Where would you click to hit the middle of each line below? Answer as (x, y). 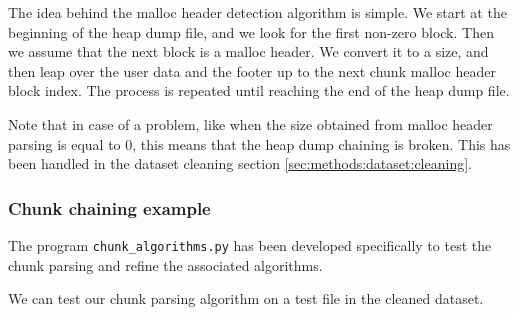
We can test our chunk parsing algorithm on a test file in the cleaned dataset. (246, 298)
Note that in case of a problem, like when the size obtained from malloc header (250, 123)
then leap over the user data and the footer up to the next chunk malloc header (252, 70)
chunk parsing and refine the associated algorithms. (165, 264)
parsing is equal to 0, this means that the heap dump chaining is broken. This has (259, 143)
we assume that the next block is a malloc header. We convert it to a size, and (248, 51)
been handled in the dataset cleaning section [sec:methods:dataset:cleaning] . (240, 163)
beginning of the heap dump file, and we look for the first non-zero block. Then (251, 31)
